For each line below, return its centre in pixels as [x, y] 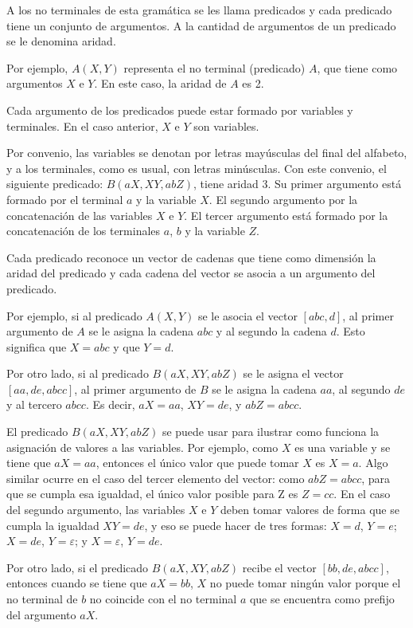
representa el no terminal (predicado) [214, 67]
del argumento [41, 614]
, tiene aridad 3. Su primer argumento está [298, 184]
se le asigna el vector [293, 373]
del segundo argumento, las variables [96, 510]
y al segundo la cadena [271, 331]
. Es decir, [110, 404]
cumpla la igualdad [53, 525]
